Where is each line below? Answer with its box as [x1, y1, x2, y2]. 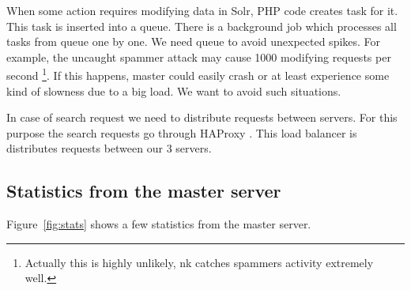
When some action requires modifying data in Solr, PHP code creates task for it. [6, 2, 398, 18]
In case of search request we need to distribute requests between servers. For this [6, 109, 398, 126]
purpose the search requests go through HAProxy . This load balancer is [6, 124, 357, 141]
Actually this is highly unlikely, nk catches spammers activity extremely [25, 254, 374, 270]
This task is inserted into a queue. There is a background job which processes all [6, 17, 397, 34]
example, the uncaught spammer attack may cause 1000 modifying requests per [6, 48, 391, 65]
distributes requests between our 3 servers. [6, 140, 212, 156]
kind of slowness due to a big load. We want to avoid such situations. [6, 82, 341, 99]
